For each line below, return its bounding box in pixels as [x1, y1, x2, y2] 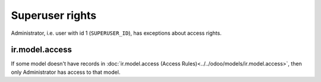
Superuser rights [11, 9, 97, 22]
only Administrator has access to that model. [11, 68, 121, 76]
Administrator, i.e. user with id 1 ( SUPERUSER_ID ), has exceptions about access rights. [11, 29, 222, 37]
